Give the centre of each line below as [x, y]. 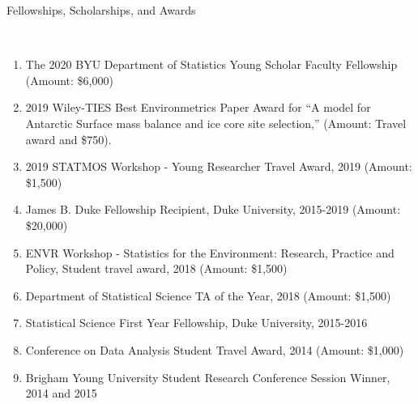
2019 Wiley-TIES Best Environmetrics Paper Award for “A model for [198, 107]
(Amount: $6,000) [69, 80]
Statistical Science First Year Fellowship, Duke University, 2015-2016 [196, 323]
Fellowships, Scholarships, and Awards [101, 10]
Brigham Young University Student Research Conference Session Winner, [208, 377]
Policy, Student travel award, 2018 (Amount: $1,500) [156, 268]
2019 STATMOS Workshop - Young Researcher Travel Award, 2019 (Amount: [219, 166]
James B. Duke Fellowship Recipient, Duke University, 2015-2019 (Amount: [213, 209]
